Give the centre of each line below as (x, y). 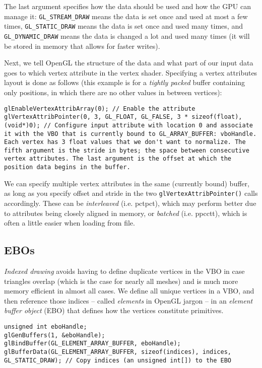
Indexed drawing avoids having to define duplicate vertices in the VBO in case (124, 271)
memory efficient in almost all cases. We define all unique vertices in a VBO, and (129, 291)
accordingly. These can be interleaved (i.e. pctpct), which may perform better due (130, 203)
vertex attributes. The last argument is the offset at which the (118, 159)
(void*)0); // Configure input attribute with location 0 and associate (128, 125)
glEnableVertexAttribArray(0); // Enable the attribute (100, 108)
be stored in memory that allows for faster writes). (82, 46)
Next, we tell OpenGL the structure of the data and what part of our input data (129, 63)
